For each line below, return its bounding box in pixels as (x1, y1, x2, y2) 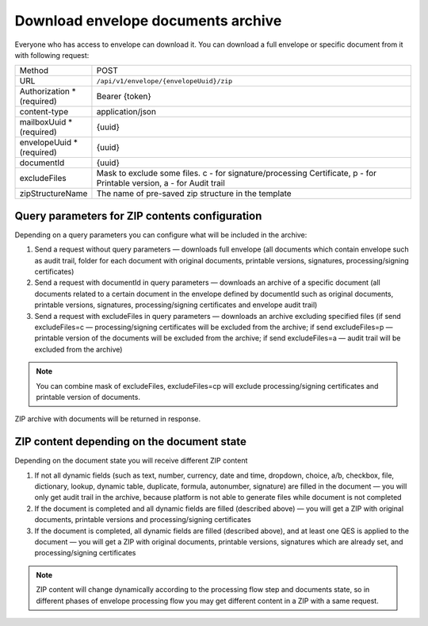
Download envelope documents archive (14, 12, 282, 29)
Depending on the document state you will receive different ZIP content (14, 456, 248, 466)
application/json (96, 106, 156, 117)
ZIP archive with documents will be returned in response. (14, 414, 201, 424)
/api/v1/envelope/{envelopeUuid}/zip (96, 76, 233, 85)
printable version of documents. (36, 392, 140, 401)
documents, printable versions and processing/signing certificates (34, 515, 251, 524)
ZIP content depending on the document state (14, 435, 247, 448)
